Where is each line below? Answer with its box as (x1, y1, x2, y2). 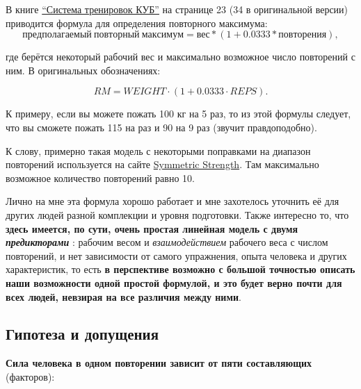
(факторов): (6, 369, 55, 383)
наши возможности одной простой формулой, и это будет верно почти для (6, 275, 342, 290)
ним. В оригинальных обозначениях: (6, 63, 161, 77)
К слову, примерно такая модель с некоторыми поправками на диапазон (6, 143, 311, 158)
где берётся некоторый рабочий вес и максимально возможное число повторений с (6, 49, 355, 64)
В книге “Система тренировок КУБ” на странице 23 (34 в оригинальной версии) (6, 2, 348, 16)
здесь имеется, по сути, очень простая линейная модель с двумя (6, 221, 298, 235)
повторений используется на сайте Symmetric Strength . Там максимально (6, 157, 319, 172)
